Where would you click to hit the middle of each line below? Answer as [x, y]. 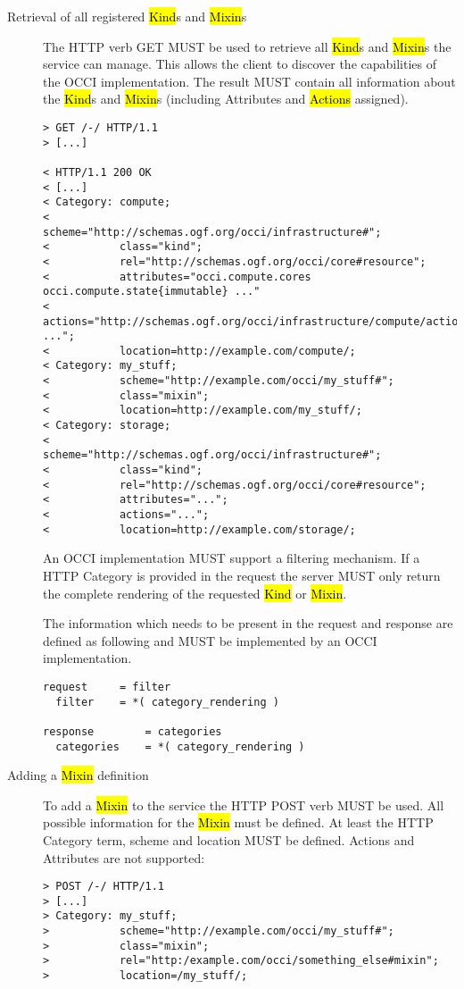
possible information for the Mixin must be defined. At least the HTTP [238, 822]
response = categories [133, 731]
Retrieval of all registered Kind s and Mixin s [127, 16]
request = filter [107, 687]
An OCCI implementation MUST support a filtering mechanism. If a [232, 558]
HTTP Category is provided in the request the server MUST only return [242, 575]
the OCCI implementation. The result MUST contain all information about [249, 81]
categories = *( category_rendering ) [180, 746]
